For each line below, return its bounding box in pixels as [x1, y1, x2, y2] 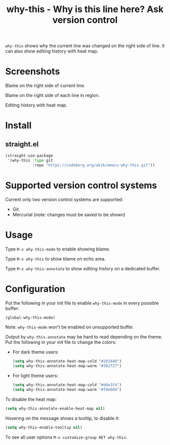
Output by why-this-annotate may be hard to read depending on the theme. [5, 334, 163, 340]
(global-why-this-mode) [5, 315, 56, 320]
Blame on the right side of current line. [5, 82, 86, 89]
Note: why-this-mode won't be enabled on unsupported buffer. [5, 324, 134, 330]
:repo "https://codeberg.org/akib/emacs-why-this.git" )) [32, 163, 155, 168]
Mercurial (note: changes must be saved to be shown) [12, 211, 125, 218]
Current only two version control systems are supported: [5, 196, 123, 203]
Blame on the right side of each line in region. [5, 92, 100, 98]
